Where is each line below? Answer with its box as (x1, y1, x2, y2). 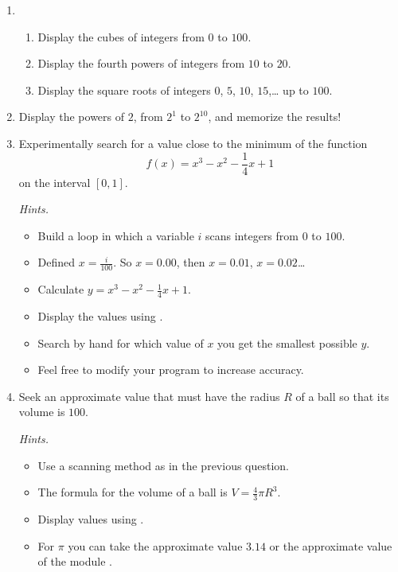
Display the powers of (18, 108, 125, 125)
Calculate (37, 281, 84, 298)
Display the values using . (37, 308, 163, 325)
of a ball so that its (295, 387, 389, 404)
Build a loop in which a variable (37, 227, 194, 243)
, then (176, 254, 205, 270)
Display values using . (37, 511, 144, 527)
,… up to (268, 81, 309, 98)
